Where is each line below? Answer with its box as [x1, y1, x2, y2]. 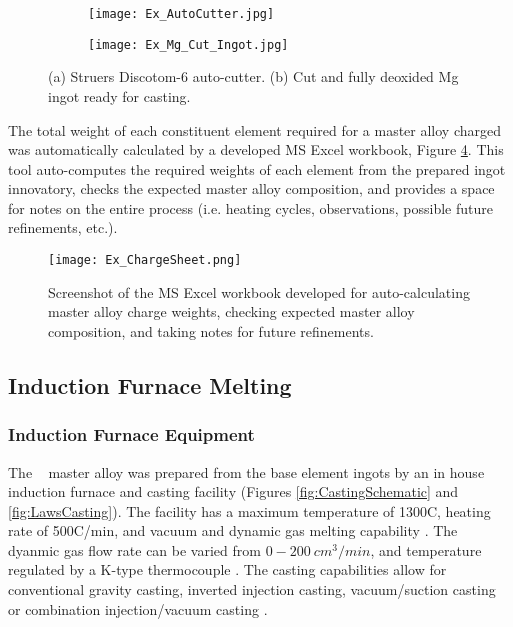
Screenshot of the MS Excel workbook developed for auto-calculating [48, 281, 470, 302]
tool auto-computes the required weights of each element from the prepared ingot [8, 158, 506, 179]
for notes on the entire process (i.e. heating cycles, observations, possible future [8, 197, 493, 218]
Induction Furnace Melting [8, 369, 292, 400]
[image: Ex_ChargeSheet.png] [48, 253, 242, 268]
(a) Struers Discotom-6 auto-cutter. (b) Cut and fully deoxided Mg [48, 66, 459, 87]
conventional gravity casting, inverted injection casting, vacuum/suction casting [8, 579, 496, 600]
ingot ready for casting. [48, 85, 191, 106]
